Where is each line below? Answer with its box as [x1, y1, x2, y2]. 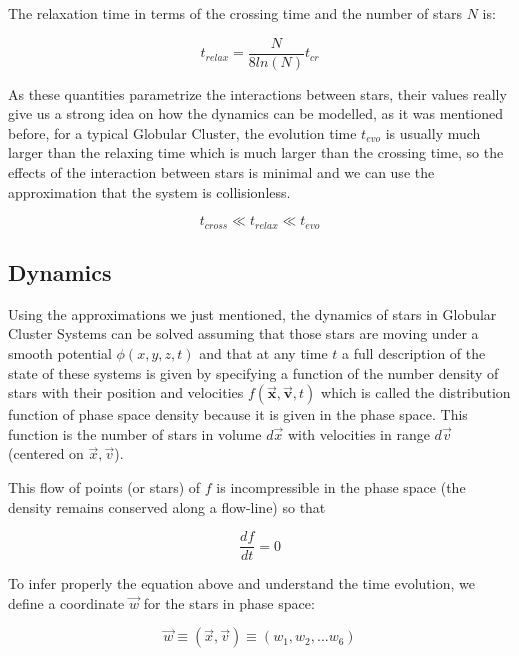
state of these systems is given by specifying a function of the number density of [8, 362, 499, 383]
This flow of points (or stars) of [8, 477, 201, 498]
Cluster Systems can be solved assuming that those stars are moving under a [8, 323, 479, 344]
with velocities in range [287, 423, 430, 444]
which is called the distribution [321, 382, 511, 403]
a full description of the [341, 343, 486, 364]
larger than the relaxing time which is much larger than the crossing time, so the [8, 142, 504, 163]
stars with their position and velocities [8, 382, 244, 403]
